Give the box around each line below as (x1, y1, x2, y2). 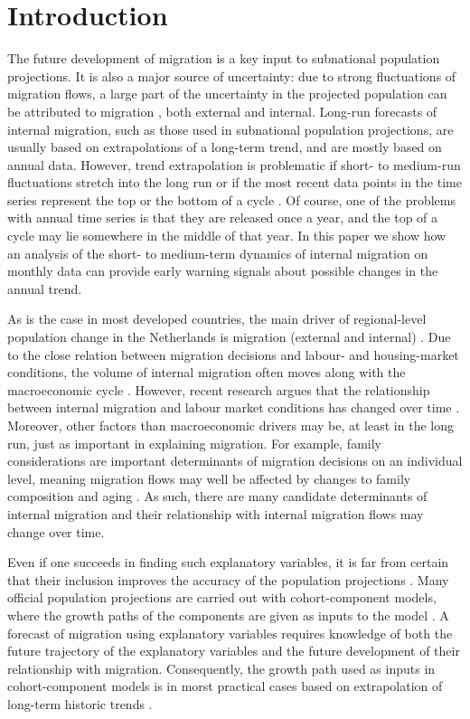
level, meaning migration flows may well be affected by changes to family (7, 468, 411, 487)
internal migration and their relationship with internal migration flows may (7, 504, 424, 523)
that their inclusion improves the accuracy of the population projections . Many (7, 570, 449, 589)
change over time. (7, 522, 105, 541)
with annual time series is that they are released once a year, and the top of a (7, 208, 438, 227)
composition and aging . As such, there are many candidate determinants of (7, 487, 428, 506)
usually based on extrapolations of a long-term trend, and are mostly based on (7, 137, 442, 156)
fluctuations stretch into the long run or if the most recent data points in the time (7, 173, 462, 192)
